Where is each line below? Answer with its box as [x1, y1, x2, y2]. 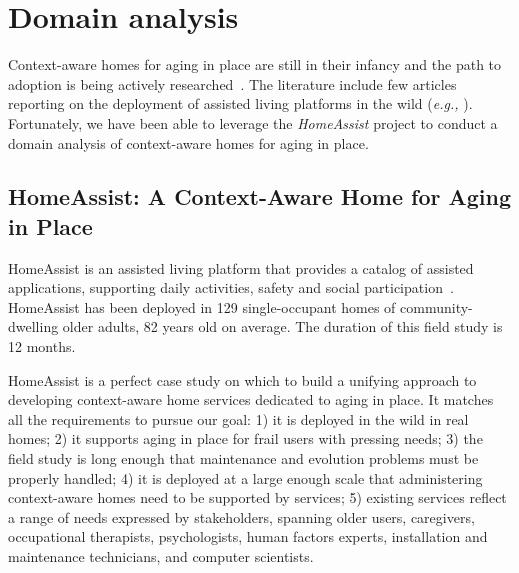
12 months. [8, 336, 76, 357]
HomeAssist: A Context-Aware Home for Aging [8, 181, 512, 212]
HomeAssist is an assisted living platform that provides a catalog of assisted [8, 257, 474, 278]
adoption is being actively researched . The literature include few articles [8, 73, 457, 94]
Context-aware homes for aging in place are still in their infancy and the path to [8, 54, 502, 75]
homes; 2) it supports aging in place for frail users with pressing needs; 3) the [8, 428, 483, 449]
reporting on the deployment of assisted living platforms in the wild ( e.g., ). [8, 93, 473, 114]
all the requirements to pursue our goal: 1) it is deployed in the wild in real [8, 408, 469, 429]
